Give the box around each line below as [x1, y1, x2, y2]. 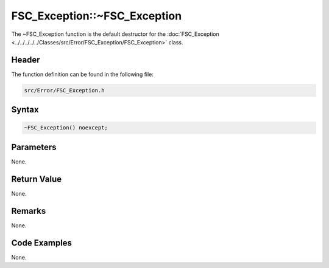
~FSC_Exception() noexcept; [24, 125, 108, 131]
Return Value [11, 174, 62, 184]
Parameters [11, 142, 57, 152]
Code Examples [11, 238, 73, 248]
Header [11, 55, 40, 65]
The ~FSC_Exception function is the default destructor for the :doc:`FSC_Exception [11, 30, 219, 38]
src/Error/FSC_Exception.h [24, 87, 105, 94]
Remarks [11, 205, 46, 216]
